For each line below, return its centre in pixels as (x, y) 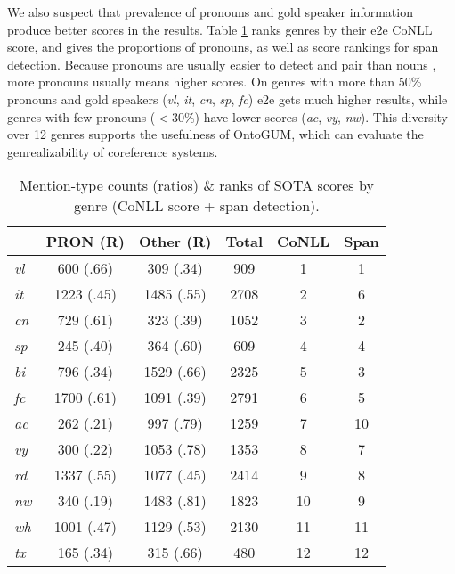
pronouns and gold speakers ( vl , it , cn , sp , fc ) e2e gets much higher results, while (227, 98)
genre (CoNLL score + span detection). (196, 206)
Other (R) (175, 242)
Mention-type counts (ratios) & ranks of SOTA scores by (196, 185)
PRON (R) (85, 242)
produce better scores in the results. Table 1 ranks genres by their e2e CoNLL (220, 29)
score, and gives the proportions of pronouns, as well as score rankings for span (223, 47)
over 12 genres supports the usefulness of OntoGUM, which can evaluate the (215, 134)
